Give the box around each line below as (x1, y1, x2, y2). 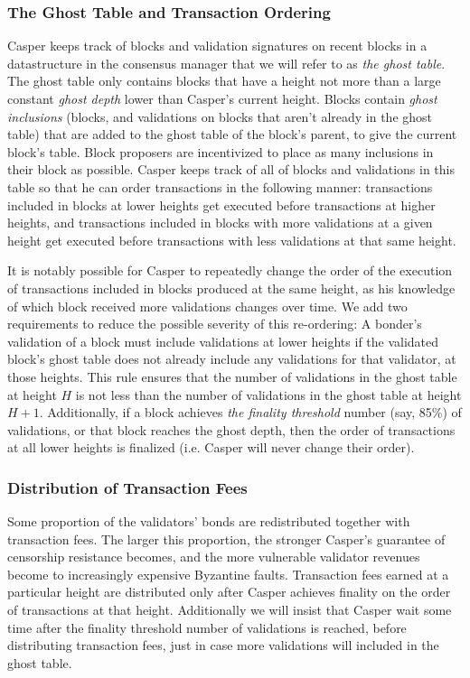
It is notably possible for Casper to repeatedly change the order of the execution (7, 261, 453, 280)
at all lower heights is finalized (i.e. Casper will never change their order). (7, 438, 415, 457)
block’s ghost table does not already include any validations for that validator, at (7, 349, 456, 368)
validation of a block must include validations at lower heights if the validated (7, 331, 439, 350)
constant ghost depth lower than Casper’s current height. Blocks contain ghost (7, 89, 437, 107)
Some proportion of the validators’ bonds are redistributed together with (7, 512, 410, 531)
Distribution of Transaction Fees (7, 476, 248, 498)
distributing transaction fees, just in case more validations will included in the (7, 636, 439, 655)
